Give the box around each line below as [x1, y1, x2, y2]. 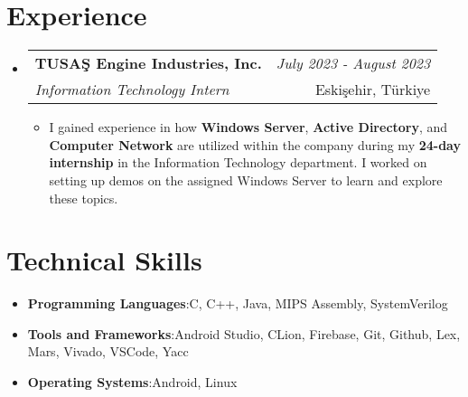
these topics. [49, 188, 118, 207]
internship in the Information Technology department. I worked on [49, 153, 427, 172]
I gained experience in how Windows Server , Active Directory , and [49, 118, 448, 137]
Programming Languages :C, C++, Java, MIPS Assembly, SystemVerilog [27, 294, 448, 313]
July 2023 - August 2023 [276, 52, 431, 74]
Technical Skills [6, 241, 202, 279]
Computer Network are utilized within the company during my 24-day [49, 135, 461, 154]
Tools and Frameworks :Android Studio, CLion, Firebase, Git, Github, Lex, [27, 324, 461, 343]
